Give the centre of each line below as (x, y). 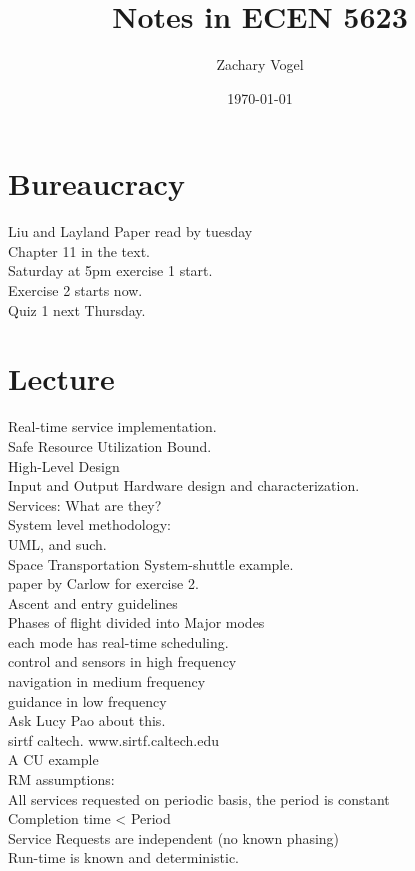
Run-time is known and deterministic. (123, 857)
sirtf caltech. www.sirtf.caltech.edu (114, 739)
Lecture (61, 378)
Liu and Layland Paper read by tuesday (130, 231)
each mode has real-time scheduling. (118, 641)
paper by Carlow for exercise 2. (103, 583)
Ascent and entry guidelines (93, 602)
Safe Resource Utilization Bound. (110, 445)
